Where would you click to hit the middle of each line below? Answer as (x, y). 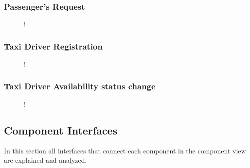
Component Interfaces (61, 130)
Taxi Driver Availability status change (80, 86)
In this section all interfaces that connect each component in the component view (125, 150)
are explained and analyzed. (45, 160)
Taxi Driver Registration (53, 46)
